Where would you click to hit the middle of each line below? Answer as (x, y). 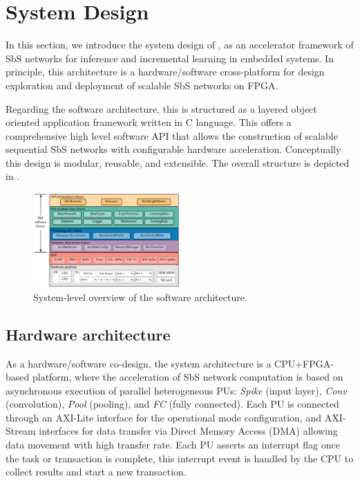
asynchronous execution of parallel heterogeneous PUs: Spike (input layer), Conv (176, 390)
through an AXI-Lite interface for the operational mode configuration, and (164, 417)
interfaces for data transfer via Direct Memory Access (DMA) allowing (188, 431)
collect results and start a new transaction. (96, 472)
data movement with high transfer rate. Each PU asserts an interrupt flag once (173, 445)
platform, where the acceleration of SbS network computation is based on (188, 377)
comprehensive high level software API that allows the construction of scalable (172, 135)
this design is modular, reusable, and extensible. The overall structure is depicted (178, 162)
